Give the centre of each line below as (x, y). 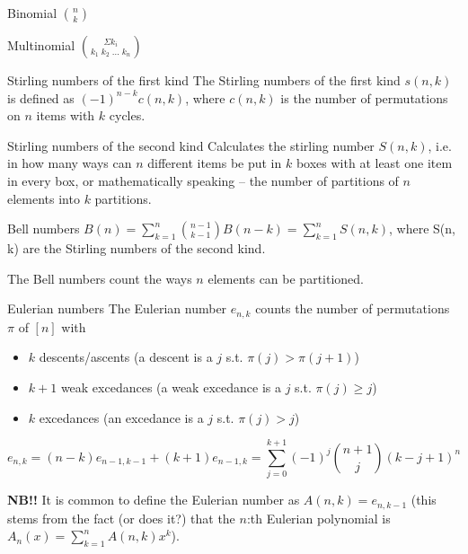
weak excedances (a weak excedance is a (171, 387)
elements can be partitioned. (286, 278)
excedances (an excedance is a (121, 417)
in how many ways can (70, 163)
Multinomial (41, 45)
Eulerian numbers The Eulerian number (117, 308)
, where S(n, (422, 229)
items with (66, 115)
